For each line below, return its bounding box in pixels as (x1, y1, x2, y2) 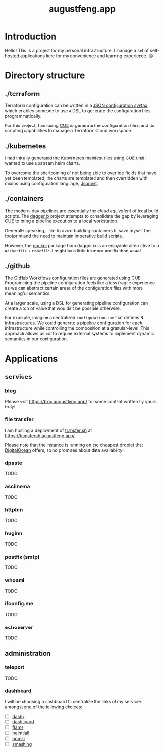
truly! (5, 404, 16, 409)
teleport (5, 664, 25, 671)
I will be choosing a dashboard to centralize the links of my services (5, 698, 142, 704)
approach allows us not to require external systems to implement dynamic (5, 331, 154, 337)
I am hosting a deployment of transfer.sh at (5, 427, 92, 433)
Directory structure (5, 70, 85, 81)
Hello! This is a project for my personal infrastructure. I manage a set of (5, 47, 149, 53)
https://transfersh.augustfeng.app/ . (5, 432, 76, 439)
